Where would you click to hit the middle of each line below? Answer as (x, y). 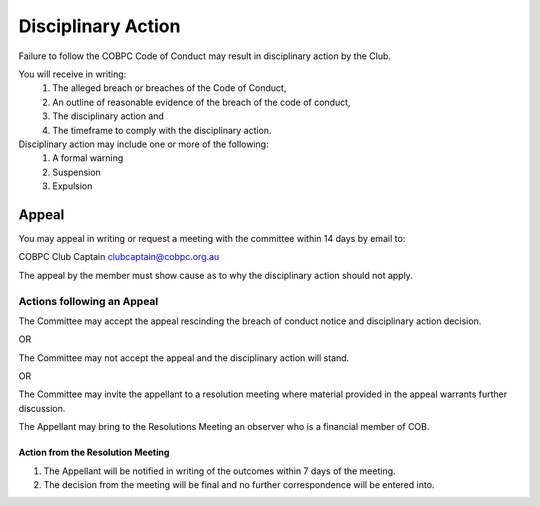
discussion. (42, 408)
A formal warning (88, 158)
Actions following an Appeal (88, 301)
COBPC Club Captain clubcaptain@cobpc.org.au (119, 257)
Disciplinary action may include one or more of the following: (143, 144)
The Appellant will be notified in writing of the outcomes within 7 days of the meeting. (219, 471)
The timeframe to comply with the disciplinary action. (162, 130)
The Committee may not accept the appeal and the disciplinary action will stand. (184, 357)
